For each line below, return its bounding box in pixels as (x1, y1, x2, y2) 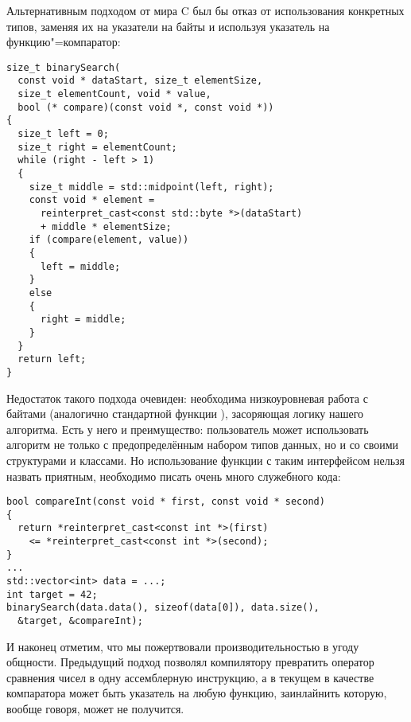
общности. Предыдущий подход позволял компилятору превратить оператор (6, 654, 374, 670)
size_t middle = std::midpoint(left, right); (29, 181, 274, 193)
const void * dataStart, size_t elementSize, (17, 75, 263, 87)
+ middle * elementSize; (40, 221, 172, 232)
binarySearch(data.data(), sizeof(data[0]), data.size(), (6, 602, 320, 614)
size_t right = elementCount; (17, 141, 177, 153)
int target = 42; (6, 588, 98, 600)
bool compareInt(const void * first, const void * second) (6, 496, 325, 508)
